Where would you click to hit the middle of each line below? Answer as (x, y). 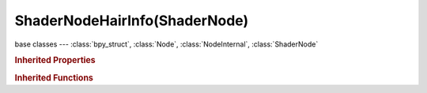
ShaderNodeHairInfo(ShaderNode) (132, 20)
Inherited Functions (54, 77)
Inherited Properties (55, 61)
